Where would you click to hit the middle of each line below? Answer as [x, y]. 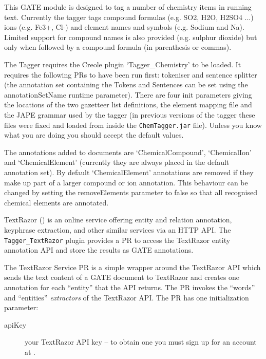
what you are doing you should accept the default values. [94, 135]
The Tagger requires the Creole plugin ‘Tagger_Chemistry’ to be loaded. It [123, 64]
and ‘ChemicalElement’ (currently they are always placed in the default [117, 162]
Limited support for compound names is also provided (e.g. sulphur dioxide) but [131, 37]
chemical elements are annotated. [56, 202]
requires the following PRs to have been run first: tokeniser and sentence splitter [131, 74]
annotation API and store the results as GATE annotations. [99, 250]
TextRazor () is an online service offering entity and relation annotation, [118, 220]
